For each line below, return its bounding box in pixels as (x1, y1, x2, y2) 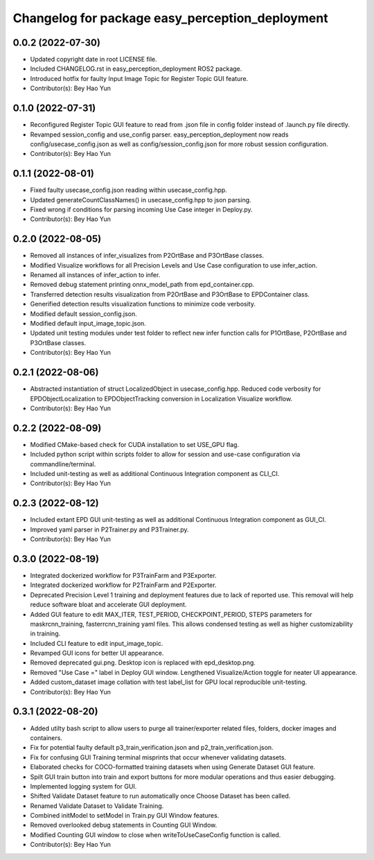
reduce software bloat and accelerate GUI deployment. (30, 600, 187, 609)
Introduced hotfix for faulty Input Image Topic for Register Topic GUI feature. (30, 74, 249, 82)
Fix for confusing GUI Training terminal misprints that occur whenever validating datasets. (30, 753, 287, 762)
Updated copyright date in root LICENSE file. (30, 55, 157, 64)
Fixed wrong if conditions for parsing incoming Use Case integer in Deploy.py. (30, 205, 253, 213)
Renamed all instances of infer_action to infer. (30, 271, 161, 279)
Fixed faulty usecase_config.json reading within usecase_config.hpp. (30, 186, 228, 194)
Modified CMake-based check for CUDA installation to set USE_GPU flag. (30, 440, 239, 448)
